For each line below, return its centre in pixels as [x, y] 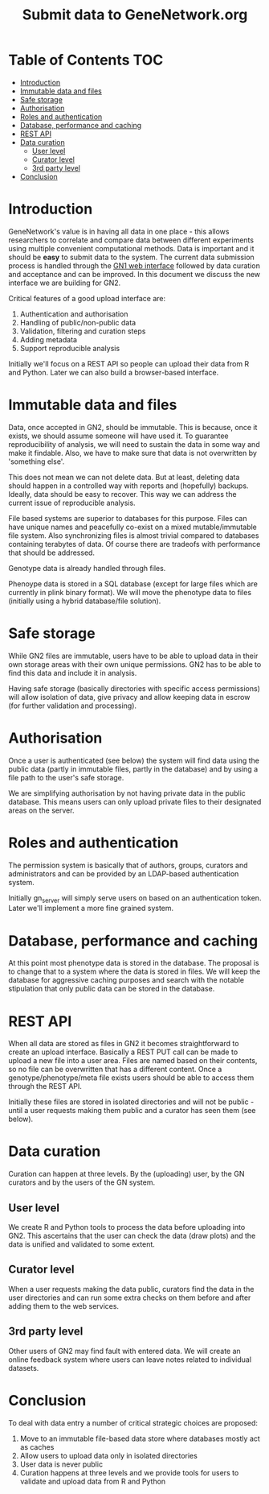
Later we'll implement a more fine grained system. [91, 908]
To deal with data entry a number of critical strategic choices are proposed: [133, 1422]
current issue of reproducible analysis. [72, 503]
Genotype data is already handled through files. [87, 568]
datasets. [24, 1368]
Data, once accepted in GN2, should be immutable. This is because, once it [133, 427]
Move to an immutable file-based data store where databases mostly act [140, 1438]
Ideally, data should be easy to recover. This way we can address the [122, 494]
